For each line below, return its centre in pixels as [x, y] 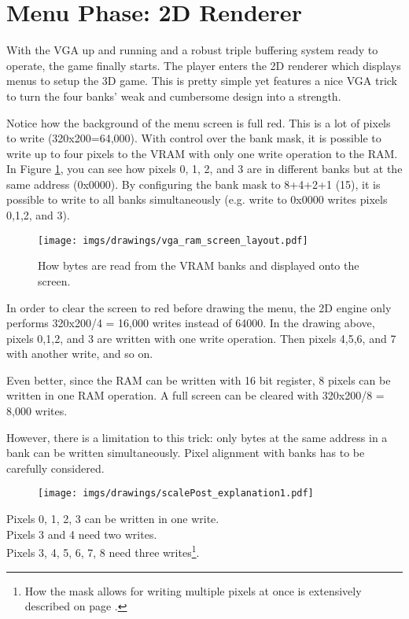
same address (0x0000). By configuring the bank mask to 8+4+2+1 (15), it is [193, 184]
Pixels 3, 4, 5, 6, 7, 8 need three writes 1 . [103, 551]
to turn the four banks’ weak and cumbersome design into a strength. [174, 96]
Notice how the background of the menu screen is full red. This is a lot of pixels [199, 122]
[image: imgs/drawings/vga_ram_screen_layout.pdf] [173, 240]
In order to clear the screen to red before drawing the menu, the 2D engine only [199, 307]
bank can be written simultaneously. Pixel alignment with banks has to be [186, 453]
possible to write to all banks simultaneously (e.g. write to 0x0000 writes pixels [197, 199]
